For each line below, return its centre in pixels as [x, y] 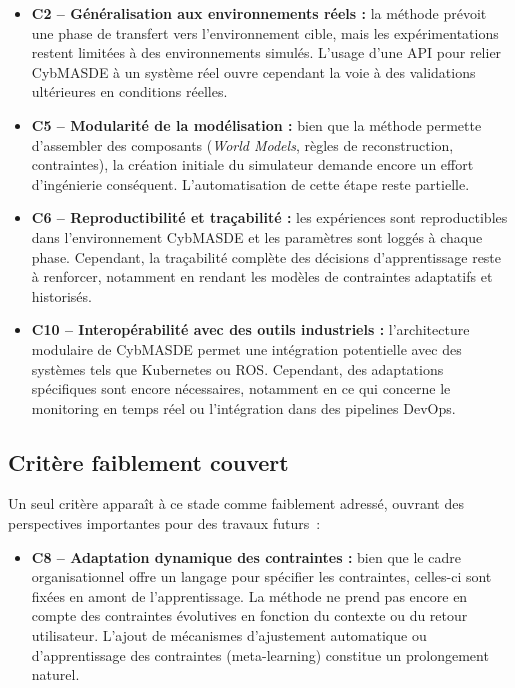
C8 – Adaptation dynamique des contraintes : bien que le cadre [246, 556]
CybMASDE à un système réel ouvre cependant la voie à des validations [253, 71]
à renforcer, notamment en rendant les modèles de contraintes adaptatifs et [262, 276]
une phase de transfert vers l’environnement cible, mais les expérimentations [265, 32]
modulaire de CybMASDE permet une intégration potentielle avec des [246, 348]
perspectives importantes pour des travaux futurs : [164, 523]
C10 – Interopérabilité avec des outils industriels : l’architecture [250, 329]
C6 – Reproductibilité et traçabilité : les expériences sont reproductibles [269, 217]
